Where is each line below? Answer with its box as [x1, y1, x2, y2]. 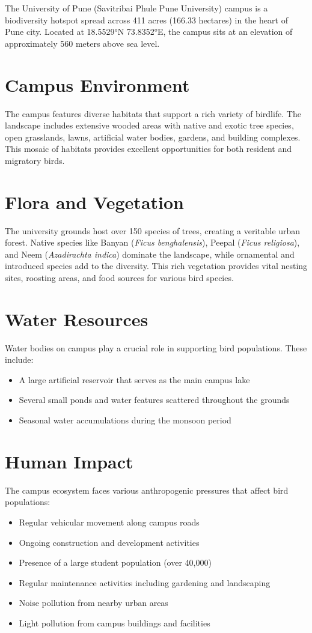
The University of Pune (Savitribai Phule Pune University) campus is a [5, 2, 268, 14]
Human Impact [5, 449, 133, 473]
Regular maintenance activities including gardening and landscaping [19, 576, 271, 589]
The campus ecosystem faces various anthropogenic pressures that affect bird [5, 483, 289, 496]
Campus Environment [5, 72, 190, 97]
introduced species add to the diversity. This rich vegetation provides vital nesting [5, 259, 308, 272]
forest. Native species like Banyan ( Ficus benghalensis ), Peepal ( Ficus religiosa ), [5, 236, 300, 249]
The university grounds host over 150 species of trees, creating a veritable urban [5, 224, 301, 237]
